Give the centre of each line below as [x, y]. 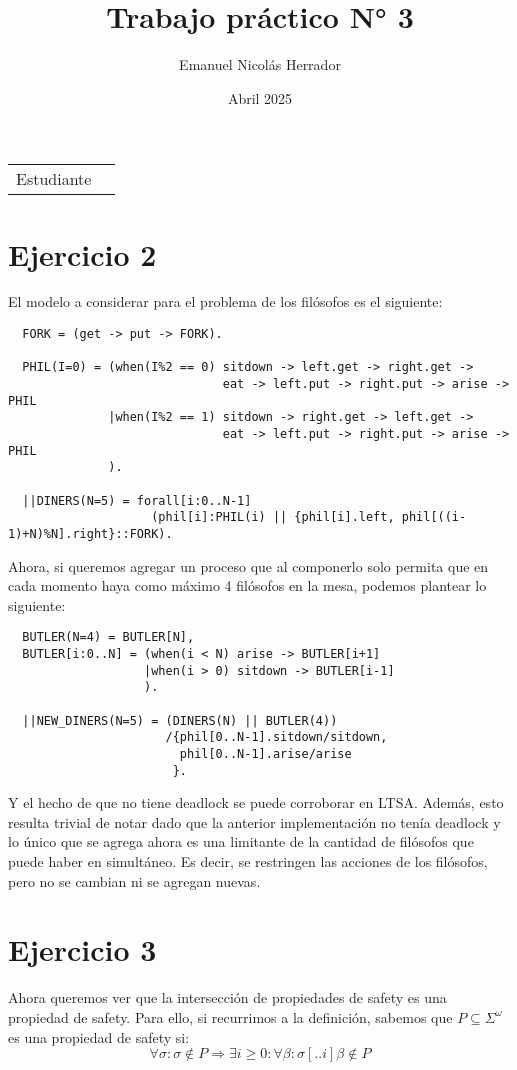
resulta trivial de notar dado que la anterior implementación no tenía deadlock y [254, 821]
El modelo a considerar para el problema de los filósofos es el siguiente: [225, 301]
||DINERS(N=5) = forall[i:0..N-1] [137, 500]
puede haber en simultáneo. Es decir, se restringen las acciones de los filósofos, [248, 861]
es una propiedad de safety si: [99, 1036]
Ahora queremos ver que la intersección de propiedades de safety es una [227, 997]
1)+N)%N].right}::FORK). [90, 533]
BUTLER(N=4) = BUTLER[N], [108, 637]
